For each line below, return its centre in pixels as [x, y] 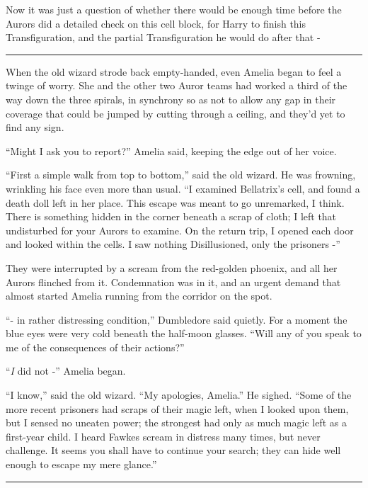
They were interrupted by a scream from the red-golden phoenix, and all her [172, 267]
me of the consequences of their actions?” [95, 347]
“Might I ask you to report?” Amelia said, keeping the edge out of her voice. [171, 151]
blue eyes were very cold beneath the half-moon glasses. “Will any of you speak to [184, 333]
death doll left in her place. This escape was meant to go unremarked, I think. [175, 202]
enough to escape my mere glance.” [81, 464]
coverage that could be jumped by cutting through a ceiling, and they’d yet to [176, 113]
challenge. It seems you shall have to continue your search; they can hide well [173, 450]
